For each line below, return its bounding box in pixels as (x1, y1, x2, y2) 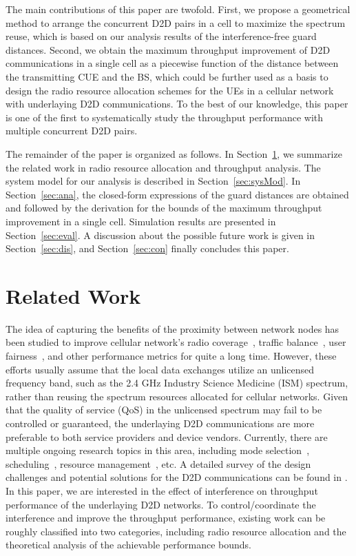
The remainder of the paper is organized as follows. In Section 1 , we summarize (6, 146, 342, 161)
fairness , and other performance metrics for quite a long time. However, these (6, 349, 337, 362)
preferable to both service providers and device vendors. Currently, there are (6, 429, 328, 444)
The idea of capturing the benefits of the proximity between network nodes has (6, 321, 339, 336)
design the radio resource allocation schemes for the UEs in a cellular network (6, 83, 334, 97)
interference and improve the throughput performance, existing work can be (6, 511, 326, 525)
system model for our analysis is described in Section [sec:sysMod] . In (6, 174, 301, 188)
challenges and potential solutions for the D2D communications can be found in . (6, 470, 348, 484)
